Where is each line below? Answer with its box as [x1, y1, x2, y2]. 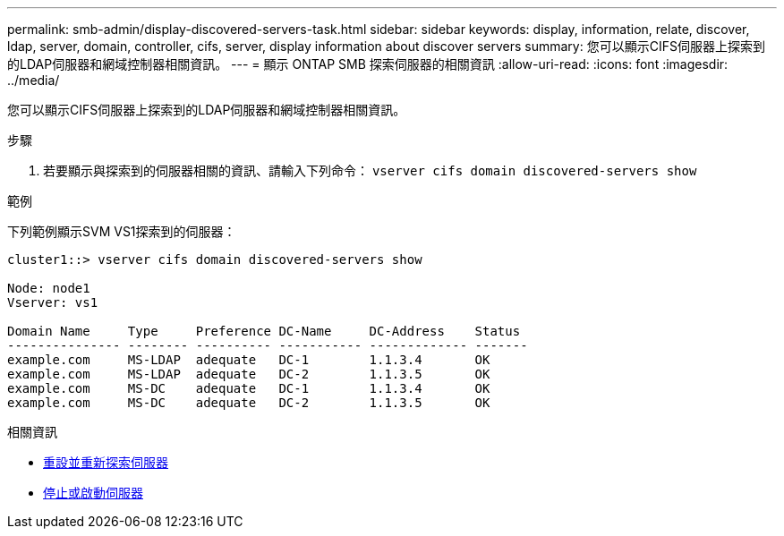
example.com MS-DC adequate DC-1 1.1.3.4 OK [7, 381, 490, 396]
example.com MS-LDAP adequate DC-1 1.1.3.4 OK [7, 353, 490, 367]
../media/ [7, 72, 60, 88]
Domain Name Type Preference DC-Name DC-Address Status [7, 324, 521, 338]
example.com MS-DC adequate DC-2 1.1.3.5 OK [7, 396, 490, 410]
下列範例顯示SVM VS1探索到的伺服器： [7, 224, 236, 239]
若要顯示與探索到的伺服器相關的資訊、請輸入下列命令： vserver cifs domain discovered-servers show [43, 163, 697, 178]
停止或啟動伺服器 [43, 485, 143, 500]
